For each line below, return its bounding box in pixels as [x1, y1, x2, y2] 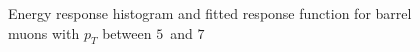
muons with [8, 22, 80, 43]
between [102, 22, 152, 43]
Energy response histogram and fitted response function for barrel [8, 3, 412, 23]
